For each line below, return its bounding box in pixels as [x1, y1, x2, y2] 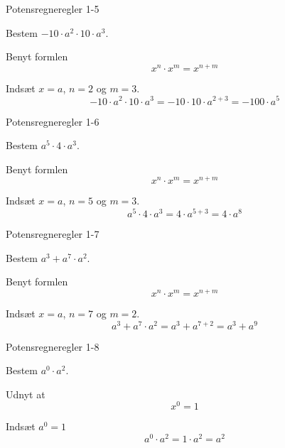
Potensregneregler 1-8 [6, 339, 100, 354]
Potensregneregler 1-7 [6, 226, 100, 241]
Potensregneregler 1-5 [6, 1, 100, 16]
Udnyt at [6, 386, 45, 401]
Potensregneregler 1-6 [6, 114, 100, 129]
